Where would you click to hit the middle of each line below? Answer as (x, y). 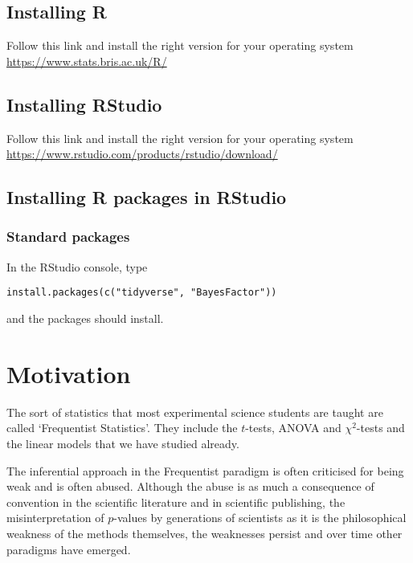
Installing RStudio (84, 104)
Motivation (69, 373)
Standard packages (68, 237)
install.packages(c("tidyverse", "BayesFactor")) (142, 293)
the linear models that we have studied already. (123, 443)
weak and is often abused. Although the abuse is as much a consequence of (190, 486)
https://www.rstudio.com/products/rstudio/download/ (142, 154)
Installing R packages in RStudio (147, 197)
